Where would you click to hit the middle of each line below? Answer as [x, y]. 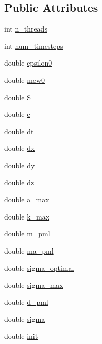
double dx [20, 148]
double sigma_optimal [39, 268]
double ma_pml [29, 250]
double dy [20, 165]
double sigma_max [34, 285]
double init [21, 336]
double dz [19, 182]
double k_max [27, 216]
